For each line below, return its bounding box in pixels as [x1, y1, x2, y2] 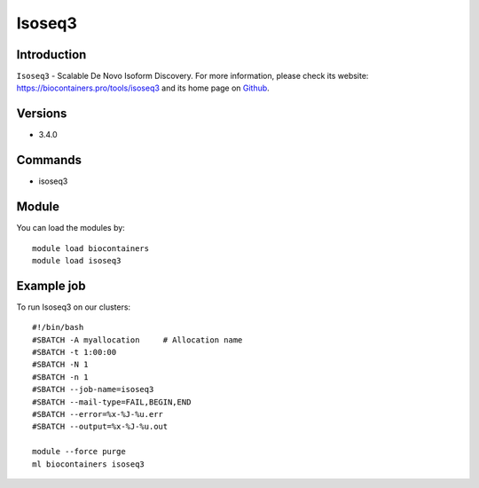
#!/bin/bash [32, 322, 84, 333]
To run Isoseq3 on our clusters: [16, 302, 131, 312]
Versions [16, 106, 67, 122]
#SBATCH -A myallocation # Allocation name [32, 335, 243, 345]
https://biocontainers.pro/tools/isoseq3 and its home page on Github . [16, 83, 270, 93]
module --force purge [32, 446, 126, 457]
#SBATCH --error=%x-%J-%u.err [32, 409, 164, 419]
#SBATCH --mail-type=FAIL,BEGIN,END [32, 397, 192, 407]
